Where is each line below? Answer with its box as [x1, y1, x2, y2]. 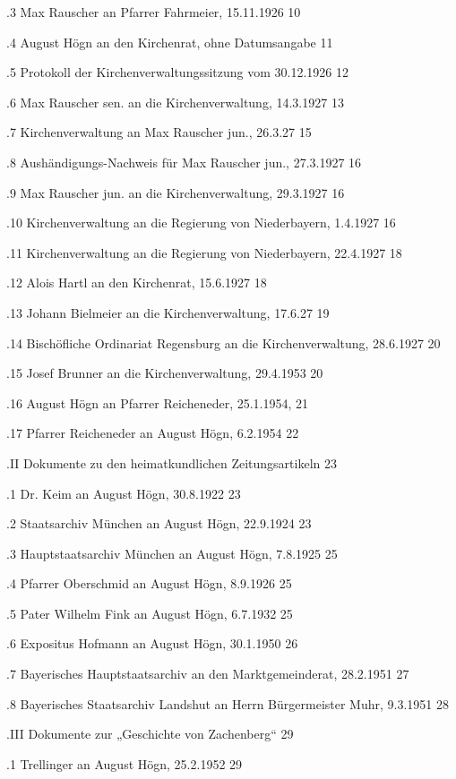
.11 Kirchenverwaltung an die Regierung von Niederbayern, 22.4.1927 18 [6, 243, 402, 261]
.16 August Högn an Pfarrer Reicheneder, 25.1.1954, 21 [6, 393, 309, 412]
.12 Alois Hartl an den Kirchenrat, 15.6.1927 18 [6, 273, 267, 292]
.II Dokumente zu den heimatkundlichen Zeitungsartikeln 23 [6, 453, 337, 472]
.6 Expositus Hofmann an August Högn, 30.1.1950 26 [6, 634, 298, 653]
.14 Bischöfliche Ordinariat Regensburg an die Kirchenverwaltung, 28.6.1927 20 [6, 333, 441, 352]
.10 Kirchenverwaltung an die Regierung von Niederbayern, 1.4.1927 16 [6, 213, 396, 232]
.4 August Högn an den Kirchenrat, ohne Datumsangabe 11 [6, 32, 333, 51]
